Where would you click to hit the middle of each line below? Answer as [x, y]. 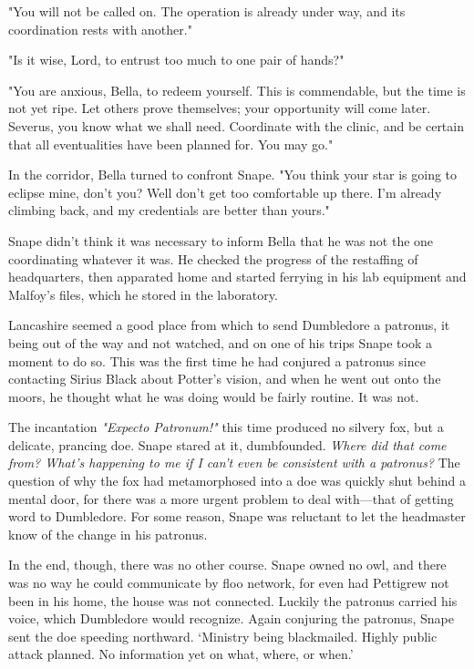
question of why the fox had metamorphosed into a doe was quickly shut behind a [237, 481]
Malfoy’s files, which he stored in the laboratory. [143, 294]
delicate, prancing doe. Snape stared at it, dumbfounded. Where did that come [227, 444]
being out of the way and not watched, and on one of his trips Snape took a [220, 342]
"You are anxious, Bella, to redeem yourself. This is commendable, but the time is [237, 90]
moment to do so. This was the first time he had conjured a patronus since [217, 360]
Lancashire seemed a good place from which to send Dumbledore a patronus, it [229, 325]
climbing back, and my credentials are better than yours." [169, 210]
